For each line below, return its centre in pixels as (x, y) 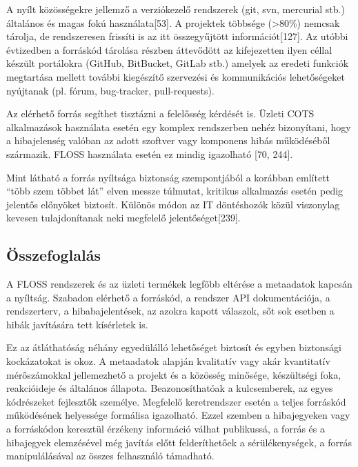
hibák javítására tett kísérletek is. (77, 324)
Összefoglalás (53, 255)
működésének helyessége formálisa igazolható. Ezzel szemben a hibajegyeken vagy (178, 415)
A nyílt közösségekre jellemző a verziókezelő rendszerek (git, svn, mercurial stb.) (176, 9)
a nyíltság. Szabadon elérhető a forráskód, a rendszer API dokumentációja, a (168, 297)
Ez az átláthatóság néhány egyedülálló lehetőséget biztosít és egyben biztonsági (174, 347)
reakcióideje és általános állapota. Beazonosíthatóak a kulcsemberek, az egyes (170, 388)
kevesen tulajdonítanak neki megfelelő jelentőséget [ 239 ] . (123, 218)
